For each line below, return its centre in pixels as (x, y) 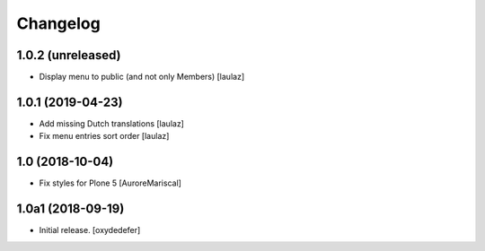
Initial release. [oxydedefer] (90, 230)
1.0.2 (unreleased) (69, 55)
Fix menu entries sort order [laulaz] (104, 136)
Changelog (58, 23)
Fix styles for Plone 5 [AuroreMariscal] (110, 183)
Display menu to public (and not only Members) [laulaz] (142, 77)
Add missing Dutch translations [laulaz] (111, 123)
